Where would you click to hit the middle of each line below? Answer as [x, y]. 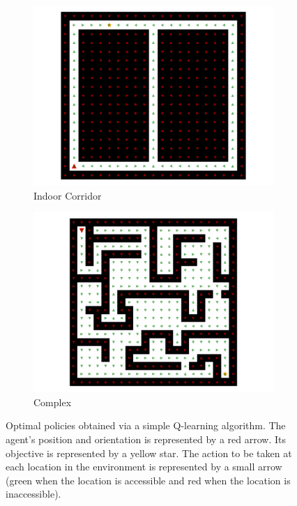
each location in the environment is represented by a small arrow [144, 467]
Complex [53, 402]
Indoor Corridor [68, 195]
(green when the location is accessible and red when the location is [148, 480]
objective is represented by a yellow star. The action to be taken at [149, 453]
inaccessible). [33, 494]
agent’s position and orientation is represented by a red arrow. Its [146, 439]
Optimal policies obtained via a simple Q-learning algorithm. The [146, 425]
